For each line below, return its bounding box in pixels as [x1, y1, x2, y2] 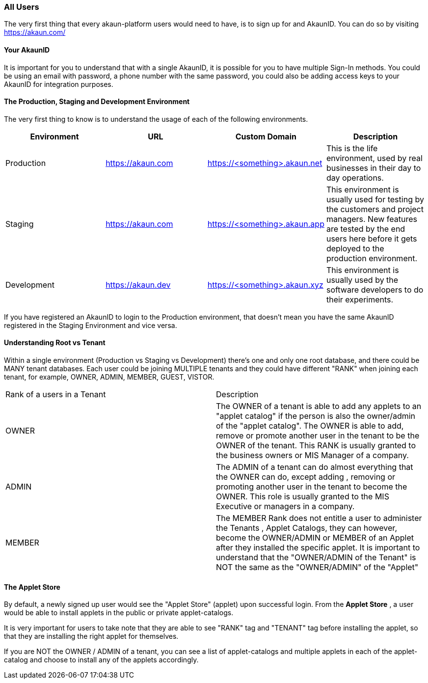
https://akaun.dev [106, 279, 171, 290]
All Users [4, 2, 39, 12]
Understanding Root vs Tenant [4, 338, 106, 347]
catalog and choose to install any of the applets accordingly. [4, 656, 199, 664]
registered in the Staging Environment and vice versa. [4, 321, 177, 329]
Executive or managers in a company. [216, 501, 355, 512]
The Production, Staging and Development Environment [4, 97, 190, 106]
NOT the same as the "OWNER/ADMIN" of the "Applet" [216, 562, 419, 573]
